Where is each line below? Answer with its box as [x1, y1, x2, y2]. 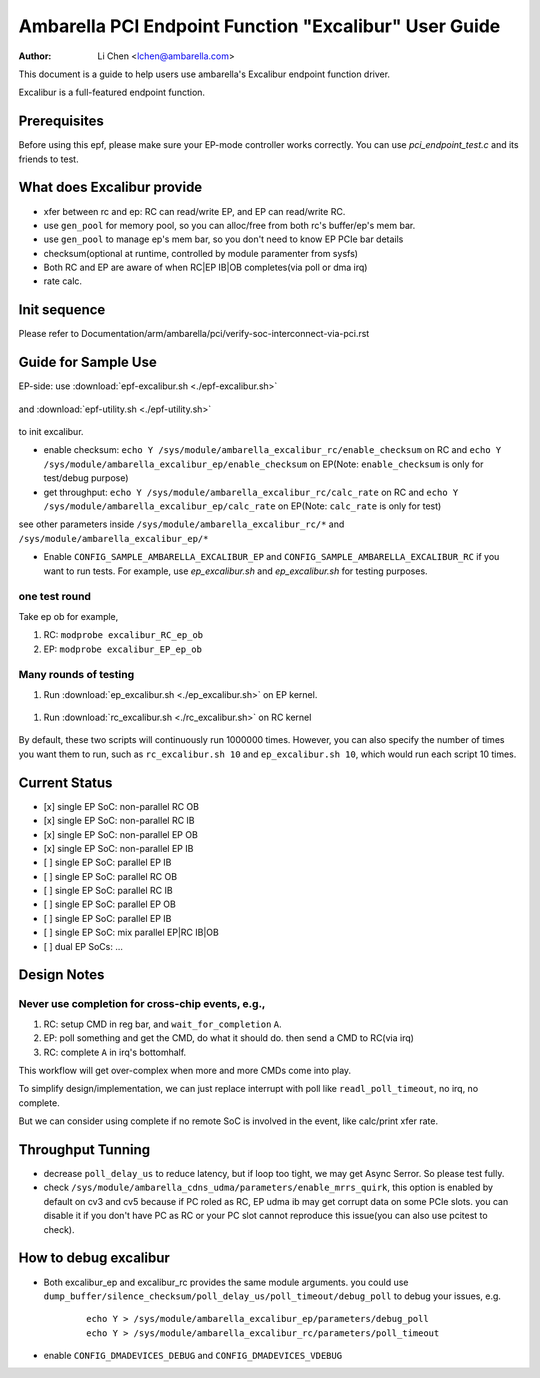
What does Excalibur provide [18, 179, 203, 196]
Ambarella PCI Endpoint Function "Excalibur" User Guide [18, 15, 501, 37]
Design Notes [18, 966, 105, 984]
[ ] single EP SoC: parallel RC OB [43, 870, 178, 882]
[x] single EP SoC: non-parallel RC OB [43, 800, 200, 812]
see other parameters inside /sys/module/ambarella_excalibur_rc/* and [18, 518, 345, 530]
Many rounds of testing [18, 668, 135, 682]
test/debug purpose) [43, 472, 129, 484]
